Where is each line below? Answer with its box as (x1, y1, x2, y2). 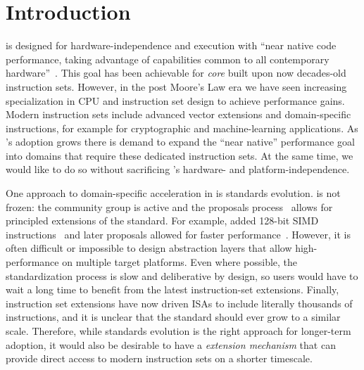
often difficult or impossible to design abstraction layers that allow (6, 241, 292, 255)
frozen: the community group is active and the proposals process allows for (6, 199, 333, 214)
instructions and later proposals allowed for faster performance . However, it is (6, 227, 351, 241)
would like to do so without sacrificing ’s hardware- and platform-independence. (6, 162, 350, 177)
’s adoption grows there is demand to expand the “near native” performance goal (6, 134, 355, 149)
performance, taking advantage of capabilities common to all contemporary (6, 51, 330, 66)
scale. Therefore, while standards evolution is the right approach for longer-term (6, 324, 351, 338)
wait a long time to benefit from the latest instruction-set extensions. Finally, (6, 282, 339, 297)
